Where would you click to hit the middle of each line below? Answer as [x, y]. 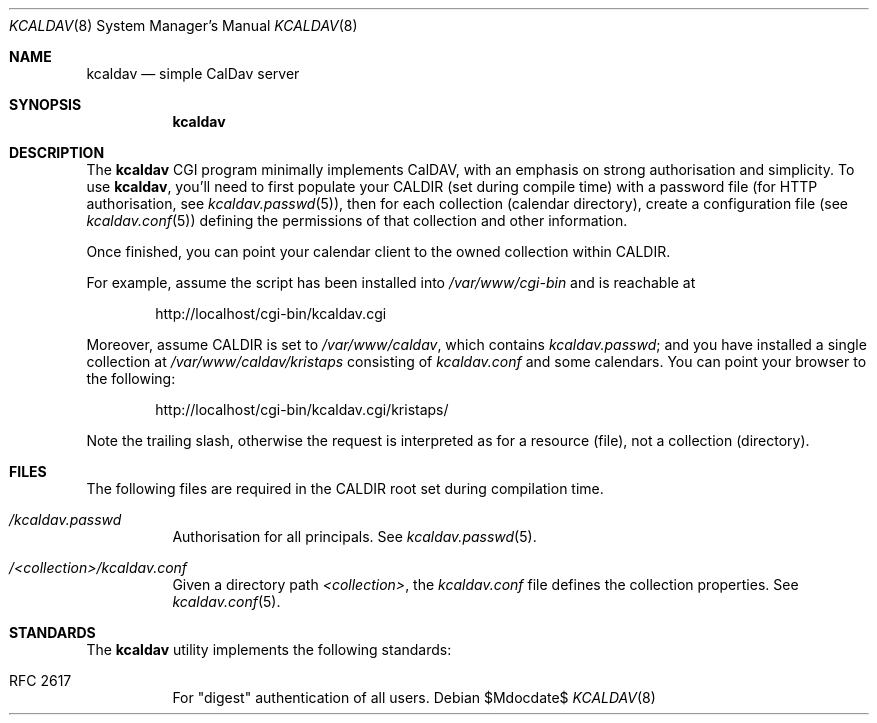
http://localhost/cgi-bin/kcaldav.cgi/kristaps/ [302, 409]
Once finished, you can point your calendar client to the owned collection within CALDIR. [378, 251]
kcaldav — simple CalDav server [193, 73]
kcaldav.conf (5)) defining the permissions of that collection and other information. [357, 220]
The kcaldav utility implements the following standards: [269, 649]
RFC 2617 [40, 680]
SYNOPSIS [45, 104]
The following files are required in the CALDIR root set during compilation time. [345, 488]
